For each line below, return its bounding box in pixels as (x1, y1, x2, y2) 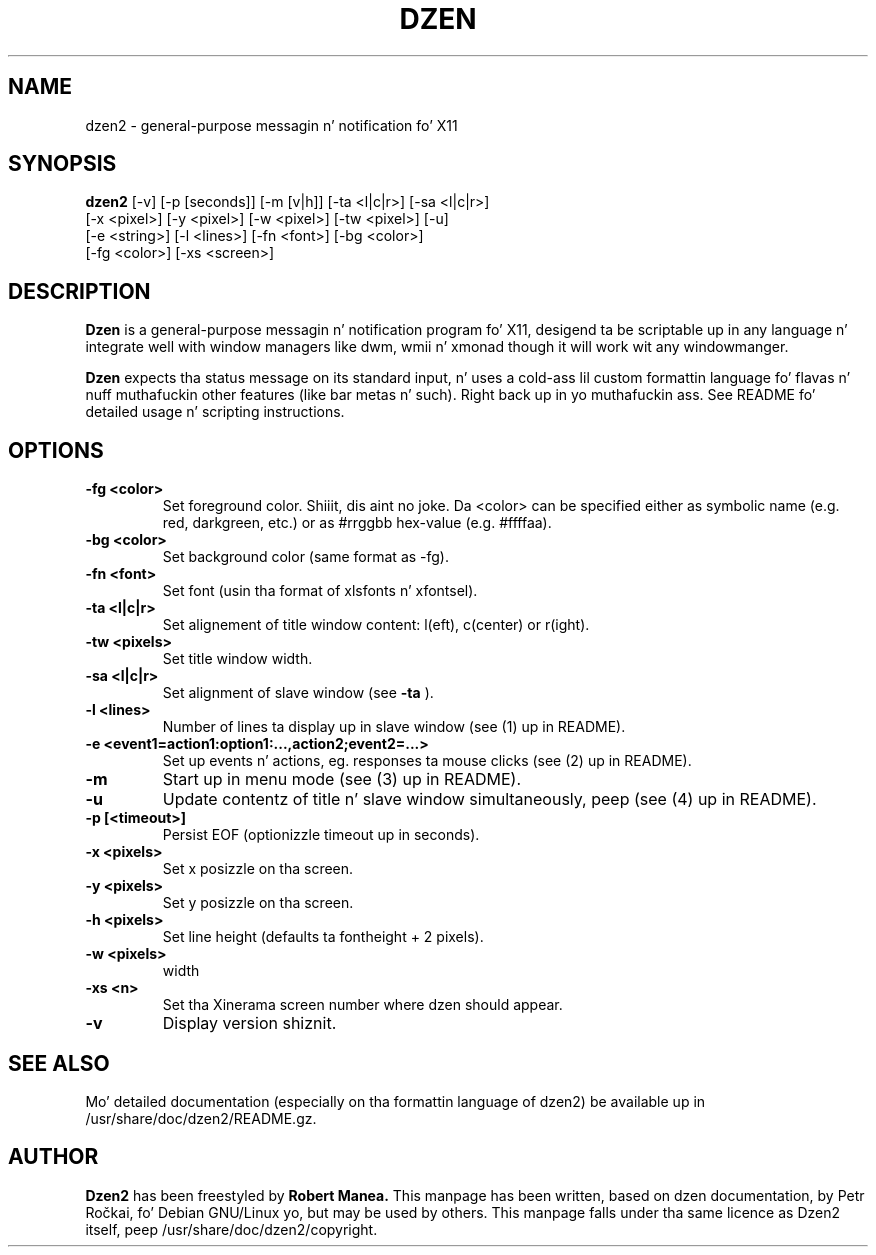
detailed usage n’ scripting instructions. (85, 403, 345, 421)
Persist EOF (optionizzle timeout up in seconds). (162, 826, 480, 844)
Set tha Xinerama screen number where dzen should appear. (162, 996, 563, 1014)
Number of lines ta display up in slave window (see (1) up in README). (162, 718, 626, 736)
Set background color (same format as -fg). (162, 548, 450, 566)
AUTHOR (8, 1144, 99, 1170)
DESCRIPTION (8, 278, 151, 304)
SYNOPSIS (8, 151, 117, 177)
